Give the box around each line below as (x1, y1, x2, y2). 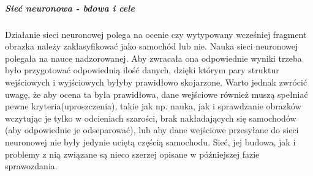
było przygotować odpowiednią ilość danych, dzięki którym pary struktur (5, 64, 279, 76)
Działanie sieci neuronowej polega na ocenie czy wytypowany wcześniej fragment (5, 28, 307, 40)
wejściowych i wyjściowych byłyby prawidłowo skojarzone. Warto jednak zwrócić (5, 75, 307, 88)
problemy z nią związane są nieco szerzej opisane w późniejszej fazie (5, 147, 260, 160)
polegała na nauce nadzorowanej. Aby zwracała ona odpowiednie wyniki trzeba (5, 51, 302, 64)
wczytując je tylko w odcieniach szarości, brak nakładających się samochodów (5, 111, 296, 124)
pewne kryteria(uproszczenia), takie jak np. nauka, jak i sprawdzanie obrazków (5, 100, 301, 112)
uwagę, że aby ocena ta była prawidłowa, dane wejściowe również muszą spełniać (5, 87, 308, 100)
